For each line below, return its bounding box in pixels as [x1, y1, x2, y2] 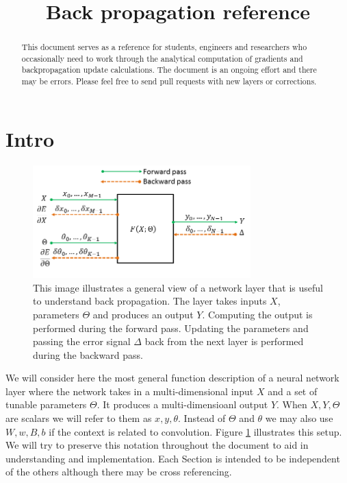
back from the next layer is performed [144, 334, 304, 349]
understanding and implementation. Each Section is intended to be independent [5, 451, 340, 465]
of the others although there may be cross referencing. [5, 464, 232, 479]
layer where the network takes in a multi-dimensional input [5, 384, 254, 398]
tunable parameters [5, 397, 87, 412]
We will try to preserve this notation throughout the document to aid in [5, 438, 309, 452]
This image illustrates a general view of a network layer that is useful [33, 280, 324, 294]
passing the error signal [33, 334, 131, 349]
